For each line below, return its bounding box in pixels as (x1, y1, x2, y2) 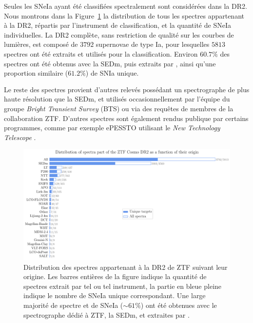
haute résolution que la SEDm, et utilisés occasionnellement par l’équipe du (4, 94, 230, 104)
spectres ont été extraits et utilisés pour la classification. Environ (4, 48, 198, 59)
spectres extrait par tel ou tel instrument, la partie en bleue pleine (23, 281, 222, 291)
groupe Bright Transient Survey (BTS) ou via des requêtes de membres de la (4, 103, 234, 113)
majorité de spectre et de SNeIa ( (23, 300, 123, 310)
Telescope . (4, 132, 36, 142)
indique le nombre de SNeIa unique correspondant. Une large (23, 290, 206, 301)
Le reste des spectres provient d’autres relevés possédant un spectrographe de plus (4, 84, 250, 94)
